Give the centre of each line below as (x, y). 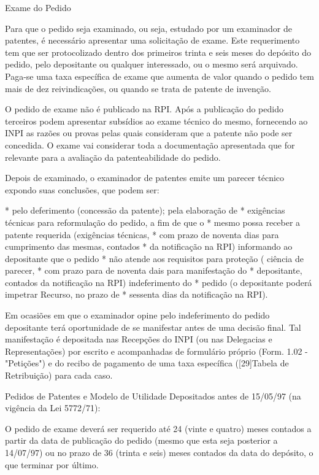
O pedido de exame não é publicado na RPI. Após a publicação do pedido (144, 109)
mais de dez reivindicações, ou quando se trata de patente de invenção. (138, 88)
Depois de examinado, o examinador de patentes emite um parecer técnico (145, 178)
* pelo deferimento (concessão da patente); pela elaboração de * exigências (145, 210)
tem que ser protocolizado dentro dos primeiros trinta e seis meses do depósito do (158, 52)
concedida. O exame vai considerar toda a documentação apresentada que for (150, 145)
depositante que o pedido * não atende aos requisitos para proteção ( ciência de (154, 258)
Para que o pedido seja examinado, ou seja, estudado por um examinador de (149, 28)
